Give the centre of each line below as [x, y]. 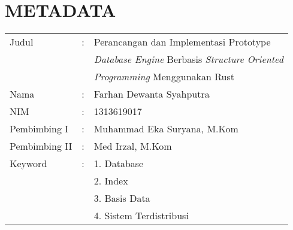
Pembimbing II [41, 146]
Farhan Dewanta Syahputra [152, 94]
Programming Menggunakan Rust [164, 77]
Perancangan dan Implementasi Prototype [182, 42]
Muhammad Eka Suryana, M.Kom [166, 129]
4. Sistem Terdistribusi [141, 216]
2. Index [111, 181]
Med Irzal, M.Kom [133, 146]
